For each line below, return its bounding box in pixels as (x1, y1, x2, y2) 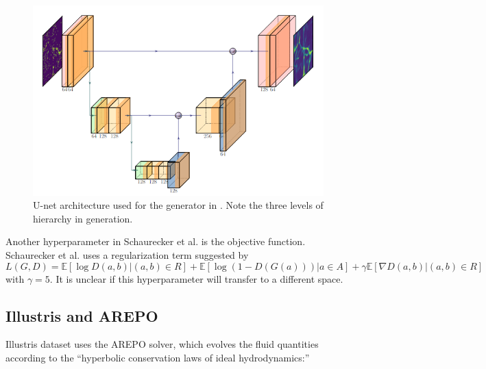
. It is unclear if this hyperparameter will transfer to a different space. (49, 271, 343, 285)
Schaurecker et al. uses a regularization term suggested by (5, 248, 249, 262)
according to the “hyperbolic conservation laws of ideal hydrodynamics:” (5, 350, 310, 364)
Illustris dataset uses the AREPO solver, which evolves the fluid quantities (5, 337, 319, 351)
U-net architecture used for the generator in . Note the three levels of (33, 198, 324, 212)
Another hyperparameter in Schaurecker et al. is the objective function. (5, 234, 306, 249)
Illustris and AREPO (5, 305, 158, 326)
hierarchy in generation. (33, 211, 133, 225)
